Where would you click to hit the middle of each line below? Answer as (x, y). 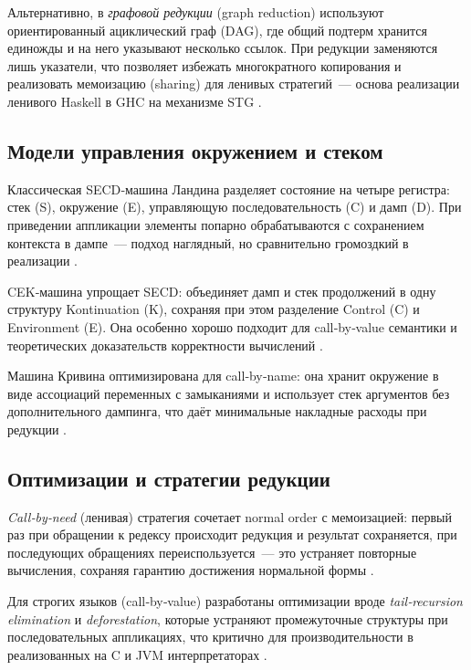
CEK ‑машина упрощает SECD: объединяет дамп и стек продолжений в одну (222, 291)
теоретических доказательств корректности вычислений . (165, 345)
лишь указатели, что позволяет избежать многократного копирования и (204, 65)
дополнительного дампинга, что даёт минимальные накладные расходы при (217, 411)
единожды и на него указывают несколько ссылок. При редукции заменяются (223, 48)
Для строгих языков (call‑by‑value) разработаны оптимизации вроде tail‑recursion (235, 601)
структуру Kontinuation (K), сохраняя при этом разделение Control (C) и (214, 309)
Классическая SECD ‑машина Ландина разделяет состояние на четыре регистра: (229, 188)
